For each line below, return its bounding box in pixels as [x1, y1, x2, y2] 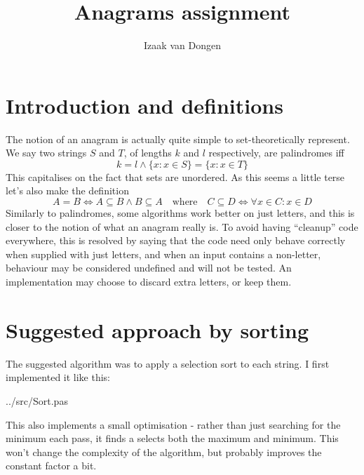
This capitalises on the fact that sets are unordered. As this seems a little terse [6, 169, 345, 184]
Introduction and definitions [6, 91, 283, 119]
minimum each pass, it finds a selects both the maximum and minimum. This [6, 431, 339, 446]
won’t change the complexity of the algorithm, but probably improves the [6, 444, 322, 459]
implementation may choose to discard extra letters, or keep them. [6, 274, 292, 288]
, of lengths [123, 145, 172, 160]
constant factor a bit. [6, 458, 97, 473]
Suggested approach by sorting [6, 315, 309, 344]
